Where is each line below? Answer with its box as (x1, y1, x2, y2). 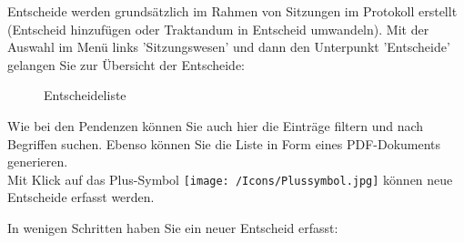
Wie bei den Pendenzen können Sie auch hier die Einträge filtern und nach (7, 116, 424, 135)
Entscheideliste (44, 86, 126, 105)
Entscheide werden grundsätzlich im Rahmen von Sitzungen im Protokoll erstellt (7, 2, 458, 20)
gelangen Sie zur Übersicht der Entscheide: (7, 55, 246, 74)
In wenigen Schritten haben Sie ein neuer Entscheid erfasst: (7, 218, 338, 237)
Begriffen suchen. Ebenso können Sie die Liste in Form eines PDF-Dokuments (7, 134, 441, 153)
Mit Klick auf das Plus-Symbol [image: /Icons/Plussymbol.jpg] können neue (7, 169, 453, 188)
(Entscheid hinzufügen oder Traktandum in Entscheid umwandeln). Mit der (7, 19, 429, 38)
